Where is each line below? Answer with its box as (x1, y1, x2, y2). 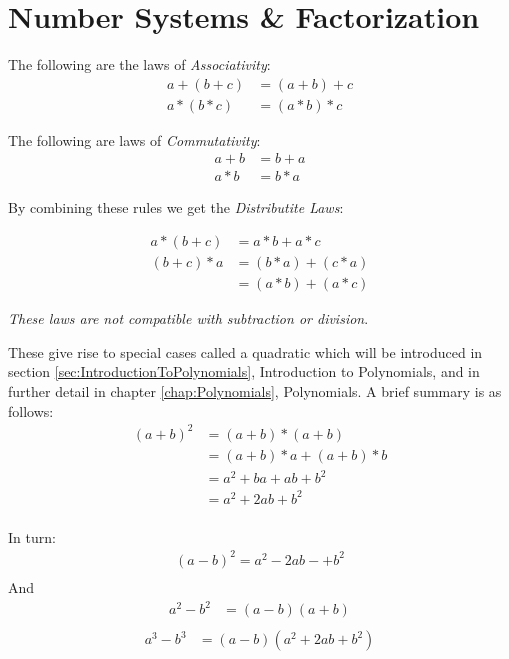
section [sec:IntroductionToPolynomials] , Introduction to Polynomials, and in (8, 361, 480, 382)
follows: (8, 400, 54, 421)
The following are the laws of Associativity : (8, 54, 271, 75)
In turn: (8, 526, 56, 547)
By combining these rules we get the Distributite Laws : (8, 197, 344, 218)
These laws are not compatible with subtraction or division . (8, 308, 369, 329)
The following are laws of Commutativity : (8, 129, 261, 150)
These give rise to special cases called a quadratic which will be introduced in (8, 341, 483, 362)
